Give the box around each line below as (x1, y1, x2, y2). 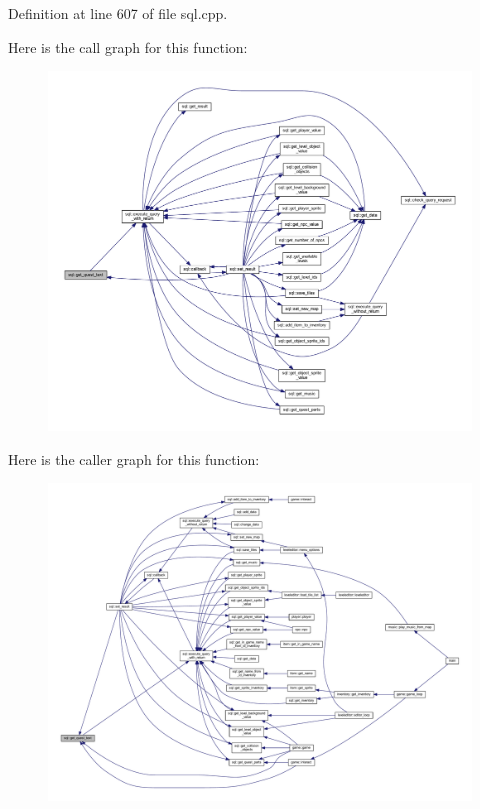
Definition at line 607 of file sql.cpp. (8, 3, 228, 23)
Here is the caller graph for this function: (8, 448, 260, 469)
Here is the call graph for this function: (8, 36, 248, 57)
